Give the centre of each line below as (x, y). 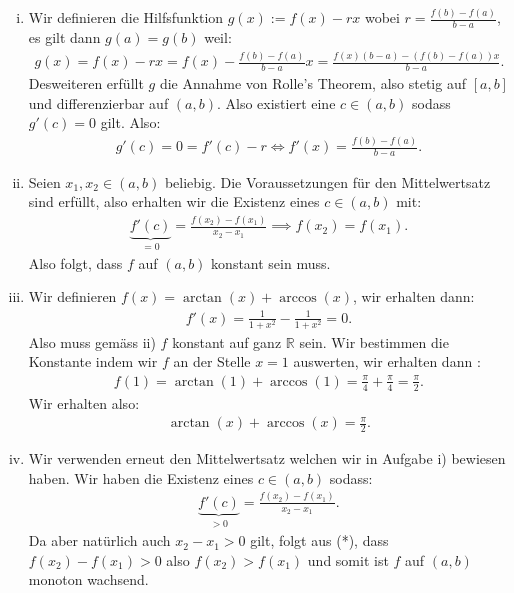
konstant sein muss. (271, 262)
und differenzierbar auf (98, 102)
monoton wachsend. (88, 579)
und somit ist (348, 559)
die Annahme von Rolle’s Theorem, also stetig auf (312, 82)
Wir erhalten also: (84, 402)
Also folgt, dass (75, 262)
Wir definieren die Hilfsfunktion (126, 17)
